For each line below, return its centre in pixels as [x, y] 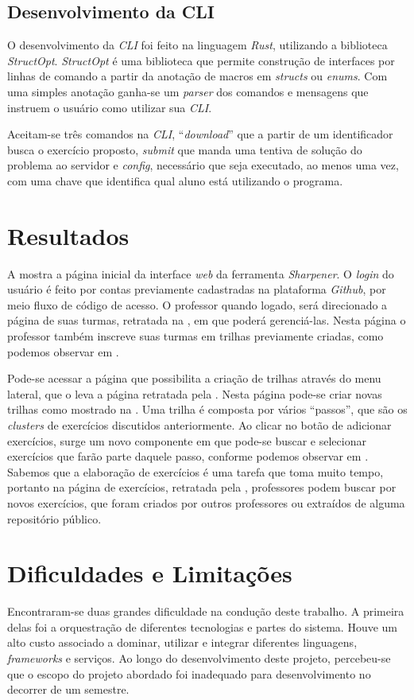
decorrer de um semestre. [68, 689]
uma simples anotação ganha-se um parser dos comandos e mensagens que [188, 91]
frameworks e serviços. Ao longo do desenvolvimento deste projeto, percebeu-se [199, 658]
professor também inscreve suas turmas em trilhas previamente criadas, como [195, 336]
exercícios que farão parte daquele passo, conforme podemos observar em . [188, 456]
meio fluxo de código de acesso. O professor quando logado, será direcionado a [197, 304]
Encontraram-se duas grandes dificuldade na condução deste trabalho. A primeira [206, 611]
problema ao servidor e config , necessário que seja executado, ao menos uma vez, [203, 165]
